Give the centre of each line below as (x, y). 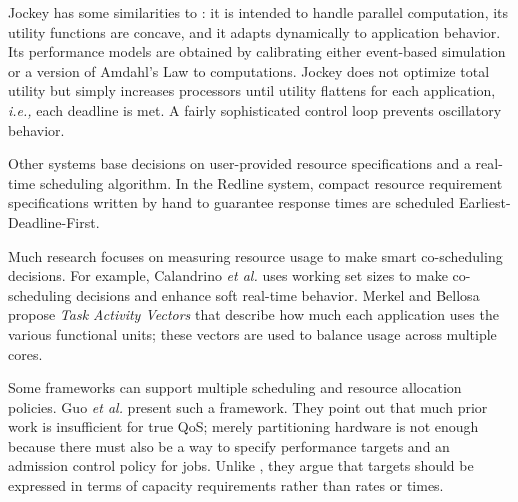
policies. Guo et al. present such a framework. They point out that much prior (248, 406)
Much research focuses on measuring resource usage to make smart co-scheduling (255, 255)
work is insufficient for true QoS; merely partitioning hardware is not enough (243, 426)
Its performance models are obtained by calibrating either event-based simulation (257, 51)
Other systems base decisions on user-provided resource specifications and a (239, 163)
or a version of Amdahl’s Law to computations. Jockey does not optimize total (249, 70)
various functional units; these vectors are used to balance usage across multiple (252, 333)
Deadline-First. (54, 221)
